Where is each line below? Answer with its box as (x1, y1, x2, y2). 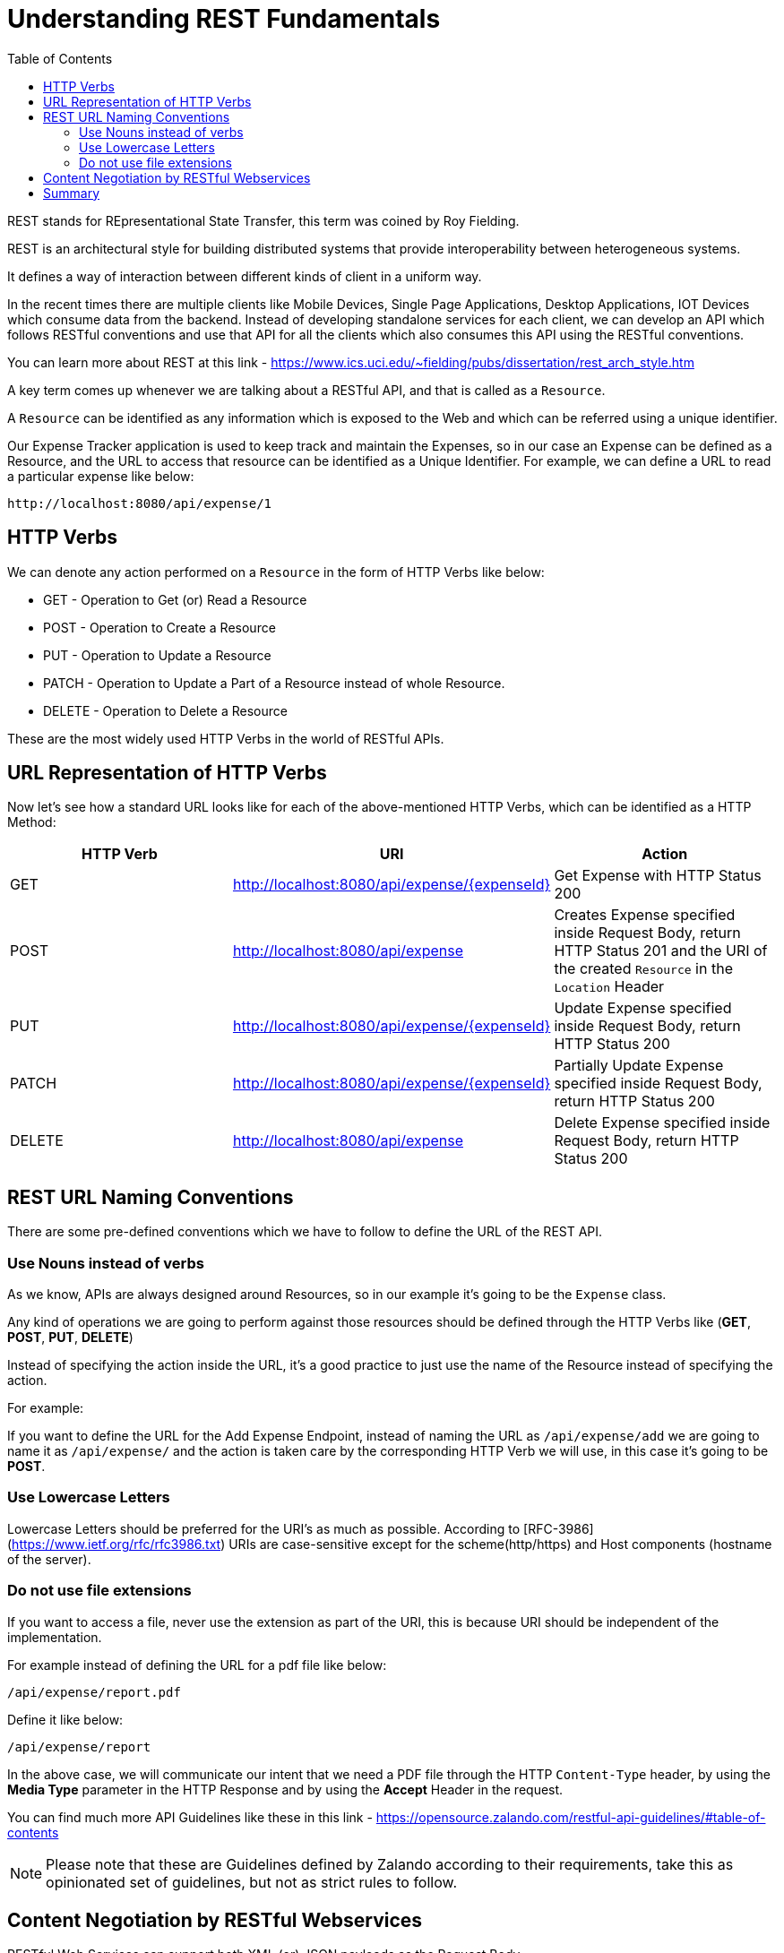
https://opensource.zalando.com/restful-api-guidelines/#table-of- (375, 1809, 766, 1825)
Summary (43, 185, 100, 201)
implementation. (7, 1629, 102, 1645)
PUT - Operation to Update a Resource (43, 647, 271, 663)
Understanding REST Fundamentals (7, 4, 441, 34)
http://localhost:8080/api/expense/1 (7, 495, 272, 511)
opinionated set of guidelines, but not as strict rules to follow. (46, 1872, 458, 1891)
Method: (7, 814, 56, 830)
